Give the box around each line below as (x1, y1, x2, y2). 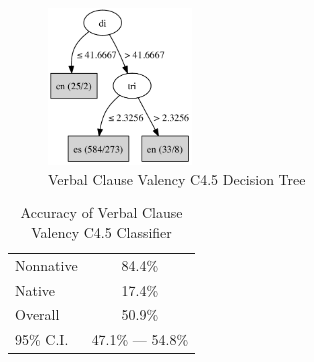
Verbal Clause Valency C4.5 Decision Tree (48, 168, 306, 189)
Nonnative (15, 254, 78, 275)
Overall (15, 304, 60, 325)
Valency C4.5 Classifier (31, 221, 172, 242)
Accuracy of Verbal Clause (20, 202, 183, 223)
